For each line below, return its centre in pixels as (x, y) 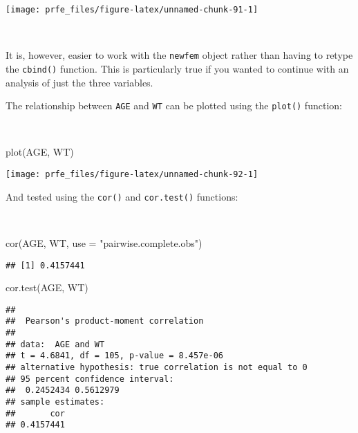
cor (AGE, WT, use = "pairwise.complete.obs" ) (104, 242)
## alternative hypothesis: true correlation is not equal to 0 (157, 368)
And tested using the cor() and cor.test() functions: (122, 196)
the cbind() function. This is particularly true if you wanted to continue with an (177, 68)
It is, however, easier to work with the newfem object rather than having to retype (179, 55)
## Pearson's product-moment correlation (105, 321)
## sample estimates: (55, 402)
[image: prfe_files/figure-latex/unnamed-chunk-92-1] (132, 174)
